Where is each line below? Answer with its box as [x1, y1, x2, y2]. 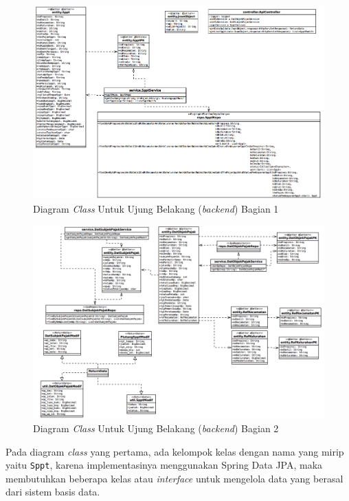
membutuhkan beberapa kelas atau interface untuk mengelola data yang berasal [5, 471, 344, 485]
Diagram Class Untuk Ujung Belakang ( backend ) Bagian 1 [33, 201, 279, 215]
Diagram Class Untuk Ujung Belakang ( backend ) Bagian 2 [33, 421, 279, 436]
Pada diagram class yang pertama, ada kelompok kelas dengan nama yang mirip [5, 444, 344, 458]
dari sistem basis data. [5, 484, 100, 499]
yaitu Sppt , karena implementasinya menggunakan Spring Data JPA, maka [5, 458, 323, 472]
